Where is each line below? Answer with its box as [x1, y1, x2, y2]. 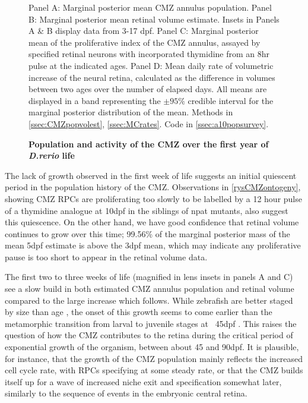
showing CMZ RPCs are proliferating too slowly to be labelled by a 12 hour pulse [5, 192, 302, 204]
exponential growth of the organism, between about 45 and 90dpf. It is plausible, [5, 341, 299, 353]
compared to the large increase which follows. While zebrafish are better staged [5, 294, 293, 306]
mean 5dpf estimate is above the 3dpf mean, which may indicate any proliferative [5, 239, 301, 251]
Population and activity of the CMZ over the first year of [28, 137, 269, 150]
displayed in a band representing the [28, 94, 161, 106]
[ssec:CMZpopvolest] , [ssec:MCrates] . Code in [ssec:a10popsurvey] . [28, 117, 269, 130]
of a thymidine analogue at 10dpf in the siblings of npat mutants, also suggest [5, 204, 288, 216]
